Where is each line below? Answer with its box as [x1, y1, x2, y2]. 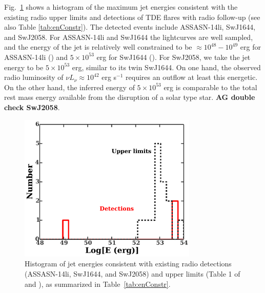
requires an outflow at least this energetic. [126, 72, 258, 82]
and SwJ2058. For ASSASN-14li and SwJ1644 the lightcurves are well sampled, [4, 31, 253, 42]
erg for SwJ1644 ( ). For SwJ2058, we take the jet [96, 51, 251, 62]
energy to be [4, 61, 44, 72]
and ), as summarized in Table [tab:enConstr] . [25, 278, 171, 289]
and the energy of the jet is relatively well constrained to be [4, 41, 192, 52]
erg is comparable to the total [164, 81, 257, 92]
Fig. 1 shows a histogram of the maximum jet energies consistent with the [4, 2, 238, 12]
